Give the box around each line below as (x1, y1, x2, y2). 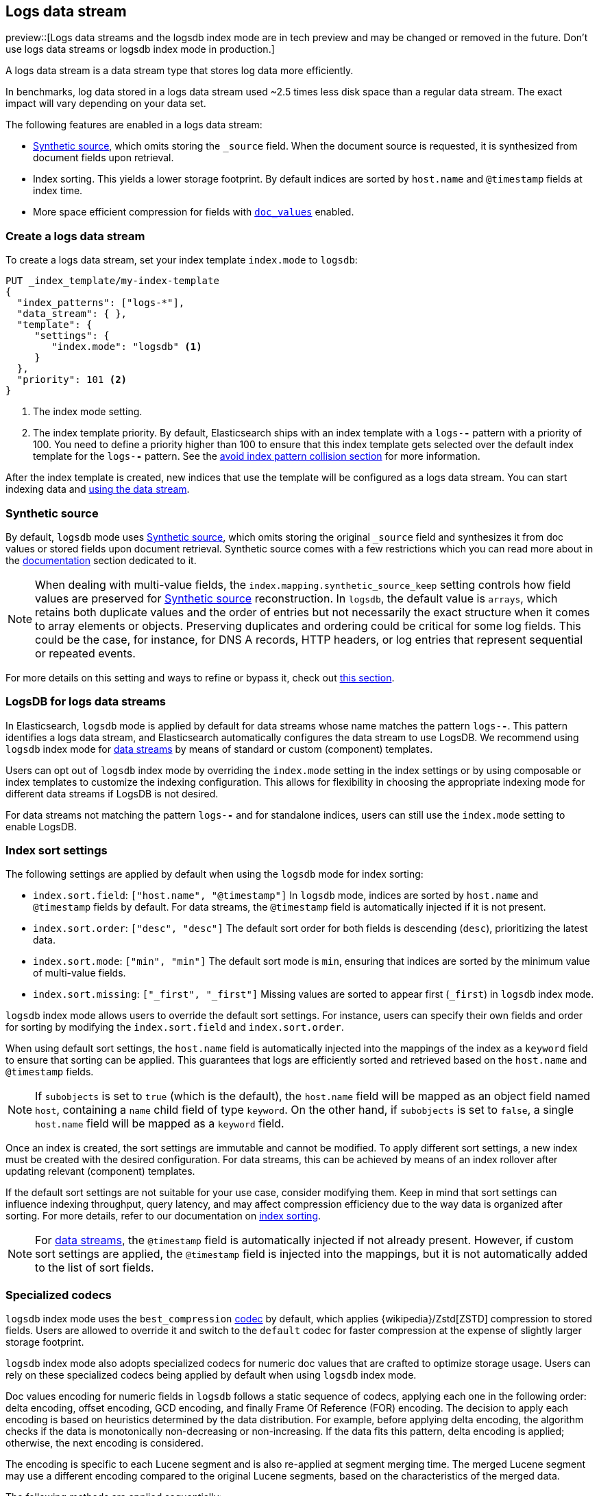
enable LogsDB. (5, 820, 77, 832)
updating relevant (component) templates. (5, 1165, 195, 1178)
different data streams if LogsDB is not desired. (5, 787, 219, 799)
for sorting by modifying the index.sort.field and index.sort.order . (5, 1021, 344, 1033)
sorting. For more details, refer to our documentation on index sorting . (5, 1210, 321, 1222)
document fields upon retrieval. (33, 152, 174, 164)
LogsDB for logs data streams (5, 694, 167, 709)
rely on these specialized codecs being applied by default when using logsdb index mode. (5, 1369, 417, 1381)
